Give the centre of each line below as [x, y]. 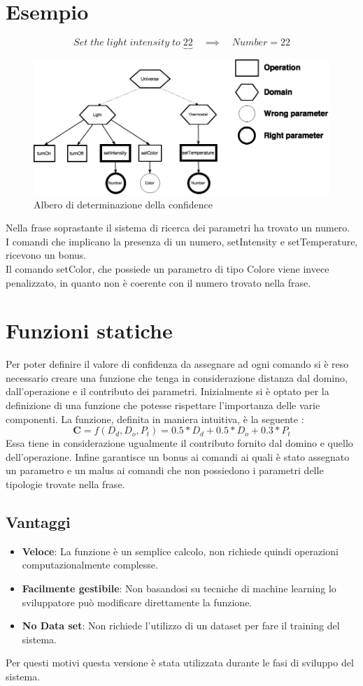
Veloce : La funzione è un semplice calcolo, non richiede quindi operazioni [180, 551]
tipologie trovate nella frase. [65, 484]
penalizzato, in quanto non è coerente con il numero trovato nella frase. [158, 282]
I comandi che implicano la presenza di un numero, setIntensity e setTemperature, [182, 241]
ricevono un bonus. [46, 255]
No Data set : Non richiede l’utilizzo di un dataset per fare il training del [181, 626]
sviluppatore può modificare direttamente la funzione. [137, 602]
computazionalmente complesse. [90, 565]
